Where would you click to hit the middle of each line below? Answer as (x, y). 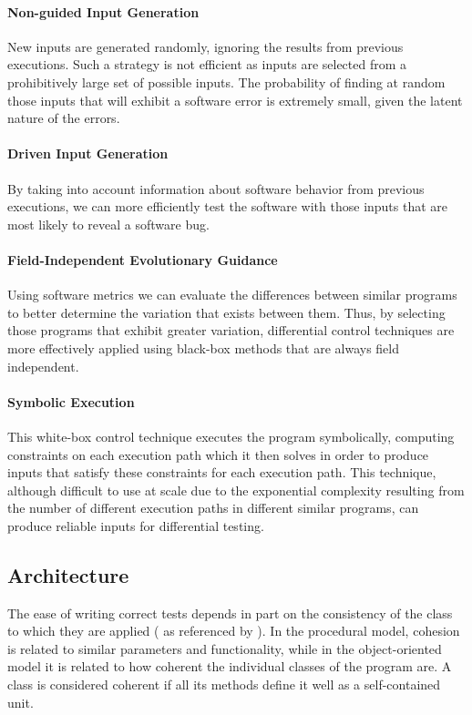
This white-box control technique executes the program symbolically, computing (231, 436)
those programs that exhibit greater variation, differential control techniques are (231, 330)
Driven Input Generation (88, 153)
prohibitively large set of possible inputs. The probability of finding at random (226, 82)
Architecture (68, 574)
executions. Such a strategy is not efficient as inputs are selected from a (207, 64)
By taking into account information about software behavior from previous (216, 188)
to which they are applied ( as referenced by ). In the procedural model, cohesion (234, 631)
